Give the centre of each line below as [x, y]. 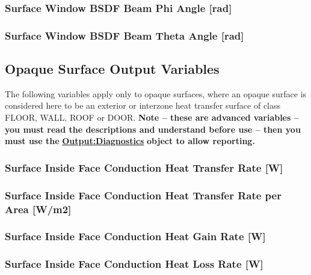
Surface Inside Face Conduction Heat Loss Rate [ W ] [134, 264]
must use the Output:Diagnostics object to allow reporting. [130, 141]
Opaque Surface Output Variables [112, 69]
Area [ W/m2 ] [38, 209]
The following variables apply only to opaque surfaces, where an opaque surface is [156, 93]
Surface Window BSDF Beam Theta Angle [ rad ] [125, 35]
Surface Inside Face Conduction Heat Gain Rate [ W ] [135, 236]
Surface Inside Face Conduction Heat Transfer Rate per [143, 195]
